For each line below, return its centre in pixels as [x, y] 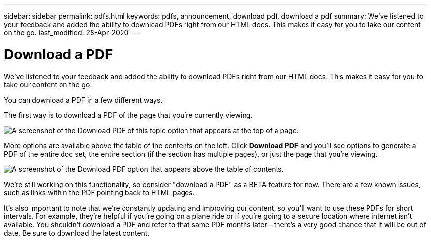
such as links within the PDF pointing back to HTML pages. [99, 192]
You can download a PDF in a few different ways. [83, 100]
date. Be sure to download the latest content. [77, 233]
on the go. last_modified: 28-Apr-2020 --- [72, 33]
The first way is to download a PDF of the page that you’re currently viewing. [128, 115]
